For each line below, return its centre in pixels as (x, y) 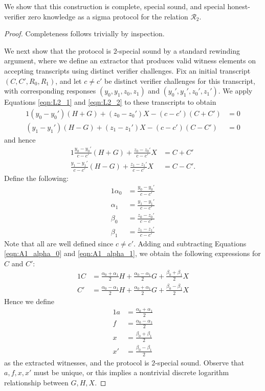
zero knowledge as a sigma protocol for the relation (108, 16)
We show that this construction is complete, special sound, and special (115, 6)
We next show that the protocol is (58, 50)
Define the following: (36, 178)
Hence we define (29, 301)
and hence (20, 139)
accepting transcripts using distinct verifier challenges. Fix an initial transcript (127, 70)
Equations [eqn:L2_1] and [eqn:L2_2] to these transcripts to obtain (110, 102)
